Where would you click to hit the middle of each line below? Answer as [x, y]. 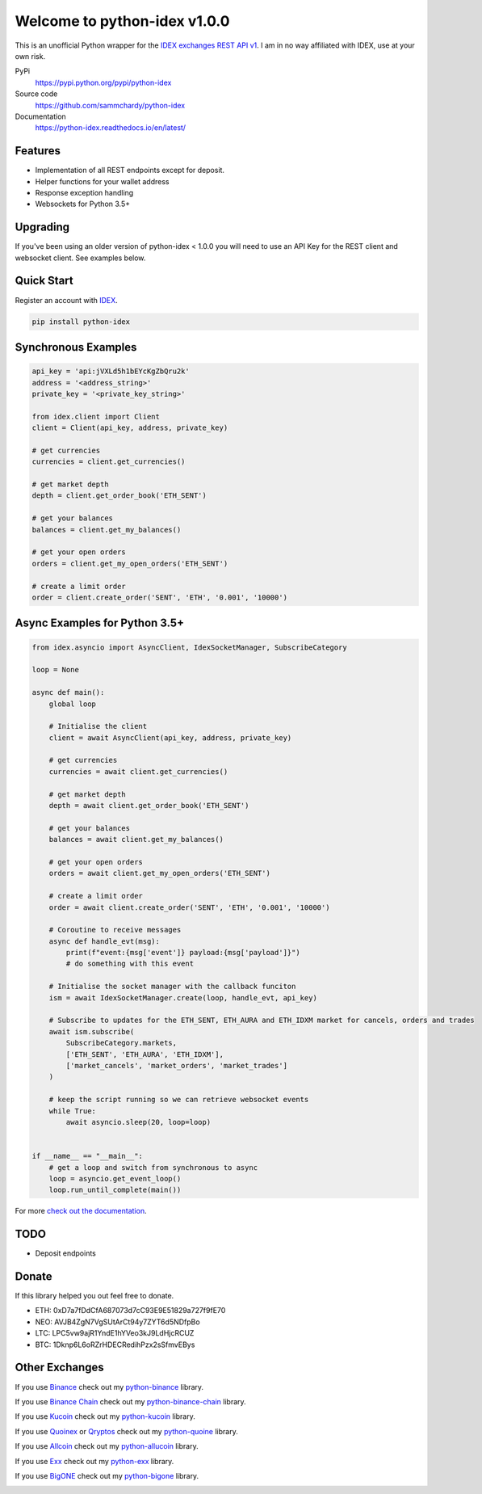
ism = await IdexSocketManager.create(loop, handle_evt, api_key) [183, 997]
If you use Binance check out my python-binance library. [109, 1387]
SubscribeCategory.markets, [122, 1043]
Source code [36, 94]
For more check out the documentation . [81, 1211]
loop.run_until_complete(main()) [115, 1190]
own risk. [30, 56]
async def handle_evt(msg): [105, 941]
